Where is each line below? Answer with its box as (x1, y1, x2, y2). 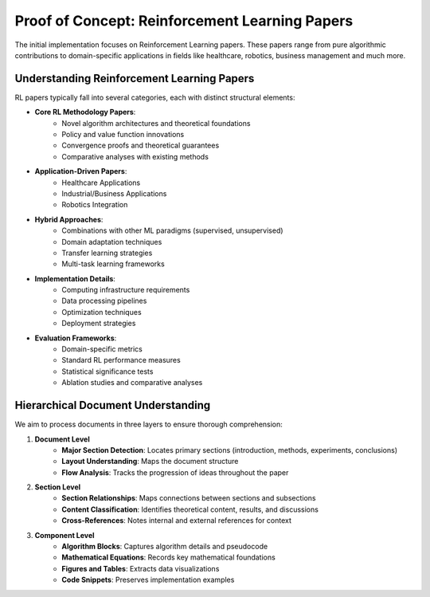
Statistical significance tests (61, 367, 154, 376)
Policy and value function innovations (61, 130, 185, 139)
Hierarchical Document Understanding (14, 399, 211, 412)
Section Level (34, 482, 81, 492)
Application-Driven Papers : (34, 167, 127, 176)
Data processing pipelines (61, 296, 147, 306)
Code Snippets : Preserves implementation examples (61, 575, 235, 585)
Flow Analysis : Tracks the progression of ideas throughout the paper (61, 467, 289, 477)
